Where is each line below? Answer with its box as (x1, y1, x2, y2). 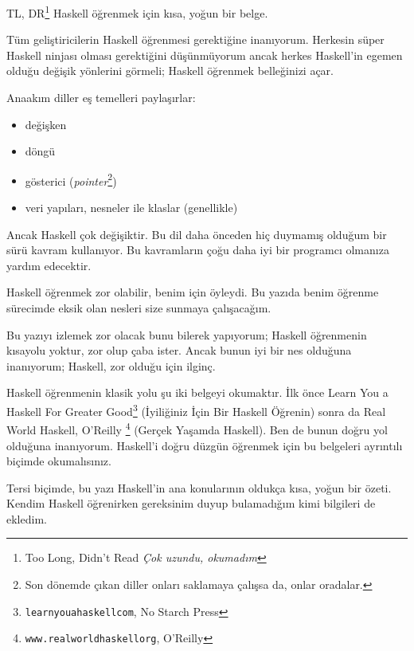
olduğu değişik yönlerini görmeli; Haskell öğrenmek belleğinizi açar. (6, 62, 334, 79)
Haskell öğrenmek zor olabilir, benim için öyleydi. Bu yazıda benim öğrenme (6, 284, 379, 300)
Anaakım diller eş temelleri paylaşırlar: (6, 89, 196, 106)
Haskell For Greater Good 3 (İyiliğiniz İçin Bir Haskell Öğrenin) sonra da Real (6, 401, 386, 419)
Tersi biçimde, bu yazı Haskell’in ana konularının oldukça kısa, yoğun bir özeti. (6, 479, 392, 496)
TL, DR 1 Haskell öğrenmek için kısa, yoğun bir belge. (6, 2, 268, 21)
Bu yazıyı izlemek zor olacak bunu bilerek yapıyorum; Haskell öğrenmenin (6, 326, 367, 343)
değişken (25, 116, 67, 132)
